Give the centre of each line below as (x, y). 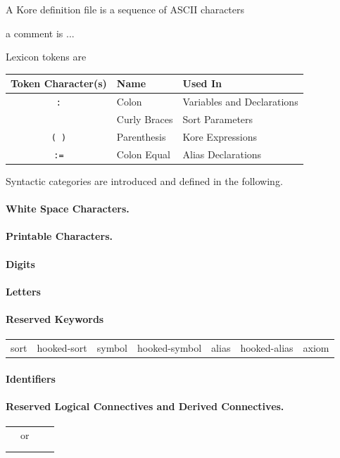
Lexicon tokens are (46, 57)
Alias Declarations (222, 154)
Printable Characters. (59, 236)
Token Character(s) (59, 83)
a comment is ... (40, 33)
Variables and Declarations (240, 102)
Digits (20, 263)
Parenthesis (141, 136)
